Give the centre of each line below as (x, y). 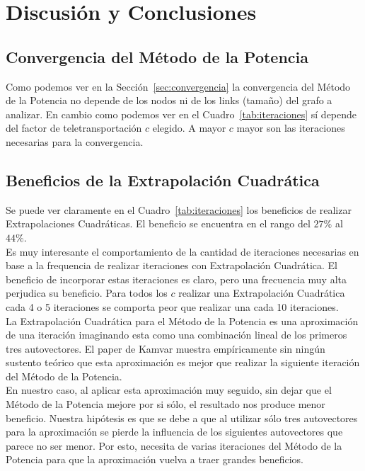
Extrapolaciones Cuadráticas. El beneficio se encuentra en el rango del (158, 223)
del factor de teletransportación (74, 128)
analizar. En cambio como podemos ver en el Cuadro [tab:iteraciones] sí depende (181, 114)
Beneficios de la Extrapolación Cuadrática (163, 180)
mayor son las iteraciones (291, 128)
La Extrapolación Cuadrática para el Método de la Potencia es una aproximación (182, 320)
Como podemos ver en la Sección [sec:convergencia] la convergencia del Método (178, 86)
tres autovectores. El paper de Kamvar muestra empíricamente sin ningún (166, 348)
